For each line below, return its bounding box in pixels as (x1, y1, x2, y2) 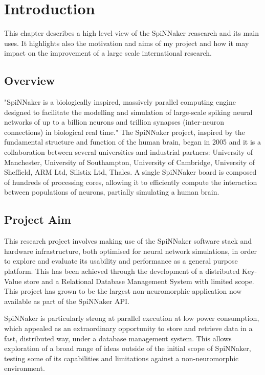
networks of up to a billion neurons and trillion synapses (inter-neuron (4, 116, 224, 127)
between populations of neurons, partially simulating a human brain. (4, 186, 219, 197)
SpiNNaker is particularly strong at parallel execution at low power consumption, (4, 313, 259, 323)
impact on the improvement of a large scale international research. (4, 48, 212, 58)
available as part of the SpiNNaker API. (4, 295, 129, 306)
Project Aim (4, 212, 71, 227)
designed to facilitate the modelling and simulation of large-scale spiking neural (4, 106, 253, 117)
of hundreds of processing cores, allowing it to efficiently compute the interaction (4, 176, 257, 187)
